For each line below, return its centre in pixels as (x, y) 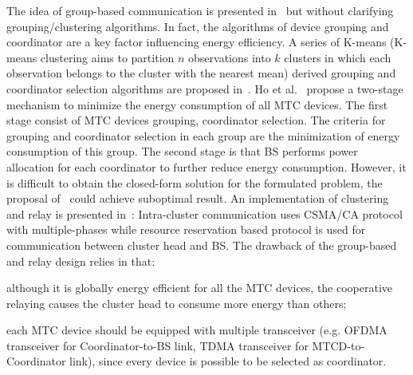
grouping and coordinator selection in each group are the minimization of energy (203, 135)
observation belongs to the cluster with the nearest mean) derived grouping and (201, 73)
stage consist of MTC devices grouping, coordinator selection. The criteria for (196, 120)
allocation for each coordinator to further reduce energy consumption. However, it (206, 166)
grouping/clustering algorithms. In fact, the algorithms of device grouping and (198, 26)
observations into (230, 57)
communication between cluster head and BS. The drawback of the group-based (202, 245)
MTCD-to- (338, 345)
